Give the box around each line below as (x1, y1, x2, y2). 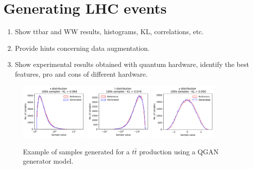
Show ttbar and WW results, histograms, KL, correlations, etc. (15, 26, 204, 37)
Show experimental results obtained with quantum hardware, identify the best (15, 59, 249, 69)
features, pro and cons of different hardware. (15, 68, 148, 79)
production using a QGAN (139, 146, 219, 156)
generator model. (23, 156, 74, 166)
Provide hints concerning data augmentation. (15, 42, 150, 53)
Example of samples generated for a (23, 146, 130, 156)
